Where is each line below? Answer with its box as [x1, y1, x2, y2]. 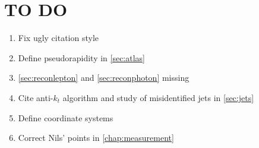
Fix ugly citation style [18, 32, 99, 44]
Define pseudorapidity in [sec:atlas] [18, 51, 146, 64]
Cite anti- [18, 91, 53, 103]
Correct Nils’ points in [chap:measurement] [18, 131, 174, 144]
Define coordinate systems [18, 111, 113, 124]
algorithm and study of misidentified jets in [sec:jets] [62, 91, 254, 103]
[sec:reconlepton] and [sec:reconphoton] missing [18, 71, 189, 84]
